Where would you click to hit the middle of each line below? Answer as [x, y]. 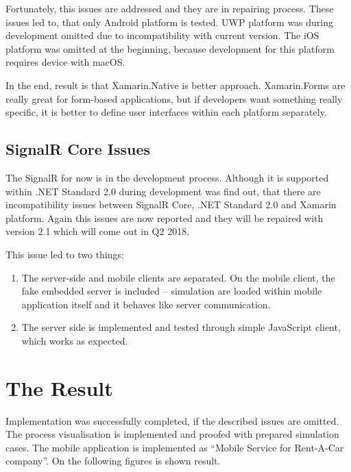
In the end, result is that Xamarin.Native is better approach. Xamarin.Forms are [175, 85]
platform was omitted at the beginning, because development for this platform [170, 48]
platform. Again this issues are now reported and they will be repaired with [165, 218]
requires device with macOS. [65, 62]
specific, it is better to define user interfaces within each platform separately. [166, 112]
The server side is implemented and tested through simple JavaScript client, [181, 327]
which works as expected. [75, 340]
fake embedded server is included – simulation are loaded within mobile [172, 291]
